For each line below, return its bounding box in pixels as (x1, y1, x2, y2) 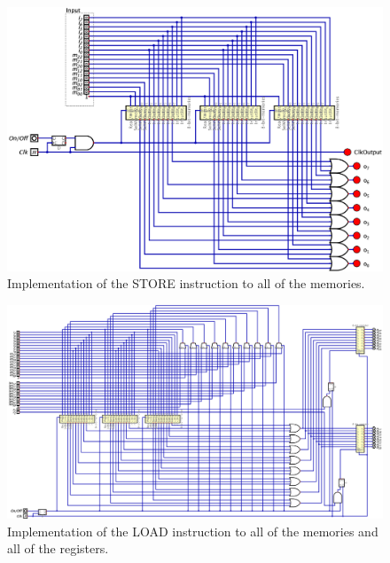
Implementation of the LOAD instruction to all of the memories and (7, 521, 378, 540)
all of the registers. (7, 539, 109, 558)
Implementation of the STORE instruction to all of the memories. (7, 274, 365, 293)
